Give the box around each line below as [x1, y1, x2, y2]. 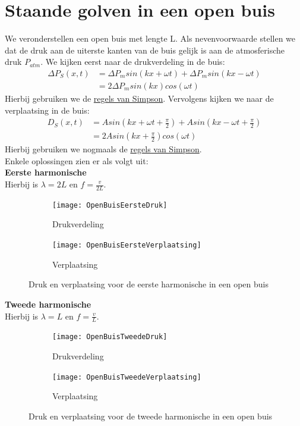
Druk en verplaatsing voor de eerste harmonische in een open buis [29, 278, 269, 290]
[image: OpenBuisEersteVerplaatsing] [52, 241, 201, 250]
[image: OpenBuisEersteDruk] [52, 201, 168, 209]
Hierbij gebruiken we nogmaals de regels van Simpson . [5, 143, 202, 155]
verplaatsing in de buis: [5, 104, 90, 116]
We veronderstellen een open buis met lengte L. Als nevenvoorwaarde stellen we [5, 32, 296, 45]
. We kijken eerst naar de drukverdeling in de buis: [40, 55, 225, 68]
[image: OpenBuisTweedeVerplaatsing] [52, 372, 201, 381]
